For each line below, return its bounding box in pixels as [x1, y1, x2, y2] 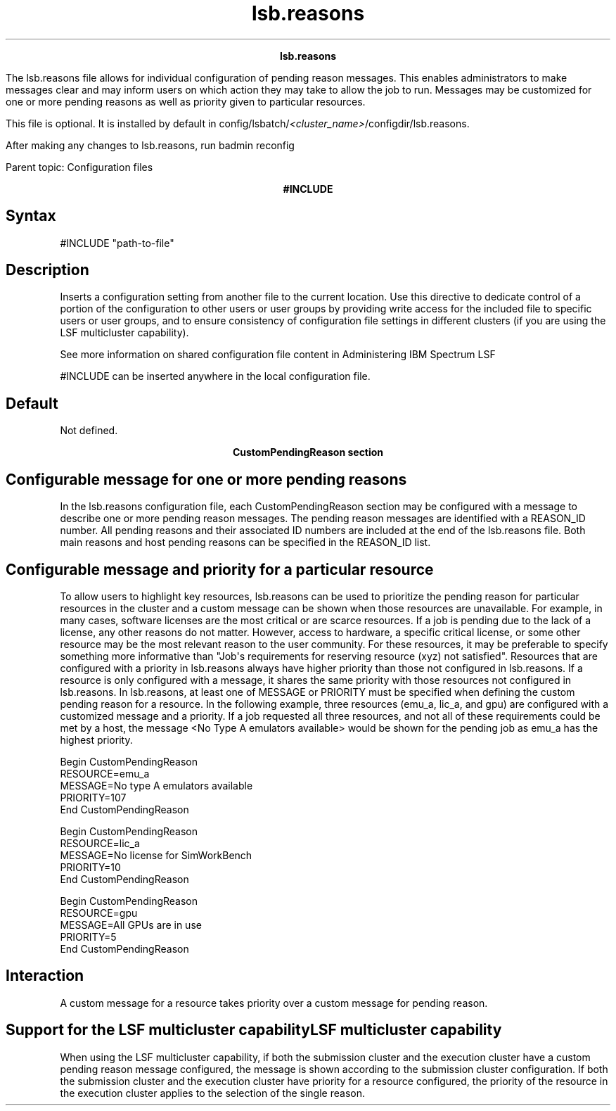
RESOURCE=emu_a [60, 767, 150, 780]
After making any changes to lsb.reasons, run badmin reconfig [6, 139, 295, 151]
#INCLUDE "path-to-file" [60, 236, 174, 249]
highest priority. [60, 733, 133, 746]
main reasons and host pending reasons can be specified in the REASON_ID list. [60, 536, 431, 549]
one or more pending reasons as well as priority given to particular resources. [6, 95, 366, 108]
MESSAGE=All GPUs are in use [60, 918, 202, 931]
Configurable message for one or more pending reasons [6, 470, 407, 488]
